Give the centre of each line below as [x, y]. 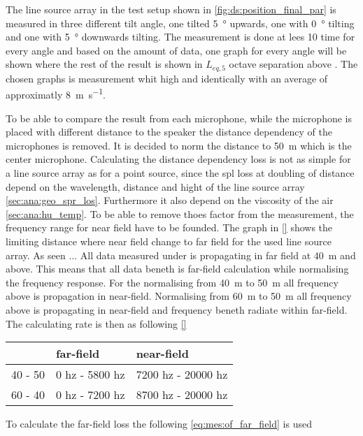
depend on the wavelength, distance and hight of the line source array [155, 186]
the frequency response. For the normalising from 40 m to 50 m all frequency [172, 282]
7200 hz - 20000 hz [182, 375]
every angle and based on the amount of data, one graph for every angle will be [176, 50]
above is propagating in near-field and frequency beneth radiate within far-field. [177, 309]
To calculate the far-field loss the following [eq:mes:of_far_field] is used [159, 424]
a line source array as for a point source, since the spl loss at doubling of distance [180, 173]
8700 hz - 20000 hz [182, 395]
